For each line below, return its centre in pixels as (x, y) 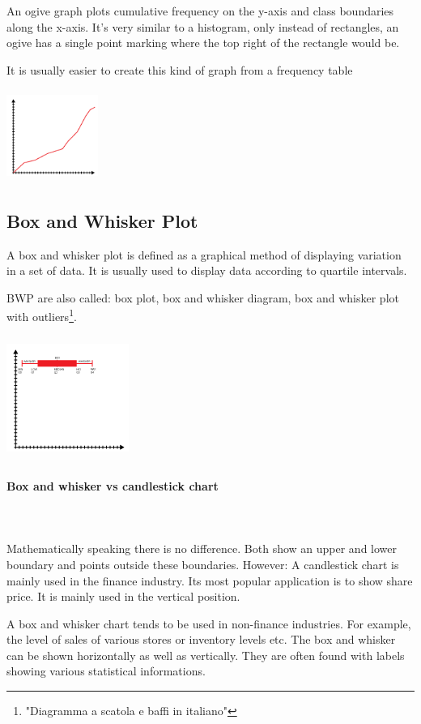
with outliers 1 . (42, 315)
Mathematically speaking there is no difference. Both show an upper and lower (202, 548)
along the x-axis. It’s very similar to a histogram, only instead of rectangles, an (203, 26)
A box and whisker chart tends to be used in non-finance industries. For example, (209, 623)
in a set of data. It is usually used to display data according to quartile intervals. (207, 270)
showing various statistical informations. (106, 671)
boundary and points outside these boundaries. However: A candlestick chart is (203, 564)
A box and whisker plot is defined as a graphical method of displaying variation (204, 254)
